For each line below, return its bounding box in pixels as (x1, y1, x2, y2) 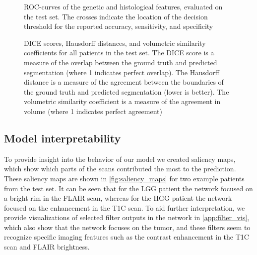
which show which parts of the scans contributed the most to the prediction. (4, 163, 236, 174)
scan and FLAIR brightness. (4, 242, 90, 252)
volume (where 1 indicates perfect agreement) (24, 106, 162, 116)
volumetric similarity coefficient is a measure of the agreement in (24, 96, 221, 107)
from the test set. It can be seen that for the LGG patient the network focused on (4, 183, 253, 193)
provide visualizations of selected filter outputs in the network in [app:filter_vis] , (4, 212, 250, 223)
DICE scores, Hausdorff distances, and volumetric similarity (24, 37, 206, 48)
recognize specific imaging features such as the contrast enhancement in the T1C (4, 232, 249, 242)
